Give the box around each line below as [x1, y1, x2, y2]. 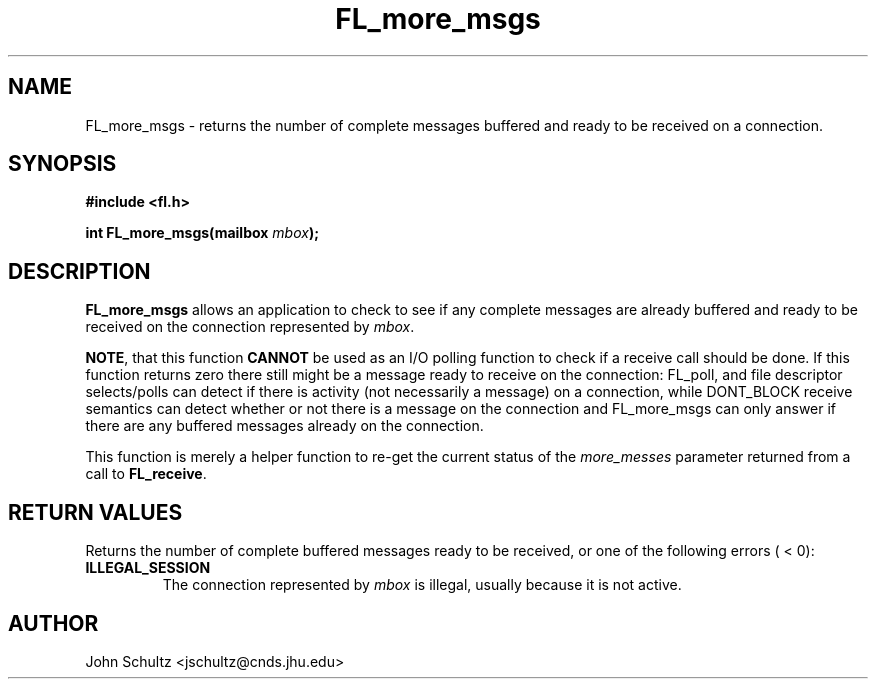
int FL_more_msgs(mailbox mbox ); [85, 224, 319, 242]
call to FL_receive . [85, 465, 207, 483]
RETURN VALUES [8, 499, 183, 525]
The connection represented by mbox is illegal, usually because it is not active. [162, 576, 682, 594]
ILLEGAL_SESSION [85, 559, 211, 577]
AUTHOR [8, 610, 99, 636]
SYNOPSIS [8, 151, 117, 177]
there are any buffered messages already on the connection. [85, 417, 484, 435]
